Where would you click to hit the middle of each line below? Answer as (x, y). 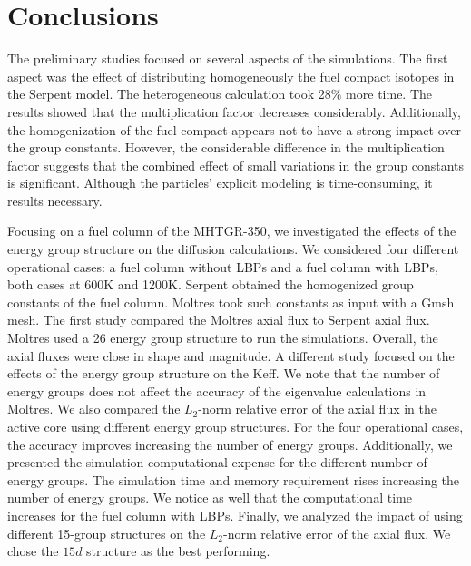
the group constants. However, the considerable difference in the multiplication (226, 147)
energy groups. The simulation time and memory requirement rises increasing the (234, 479)
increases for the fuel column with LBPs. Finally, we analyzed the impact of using (235, 515)
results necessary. (55, 200)
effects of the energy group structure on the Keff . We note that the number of (224, 373)
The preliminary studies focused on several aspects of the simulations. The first (228, 59)
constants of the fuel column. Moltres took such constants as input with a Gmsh (231, 302)
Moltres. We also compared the (94, 409)
